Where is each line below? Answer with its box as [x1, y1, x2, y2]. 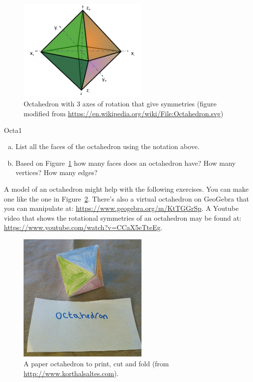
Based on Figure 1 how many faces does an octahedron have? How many [15, 157, 236, 168]
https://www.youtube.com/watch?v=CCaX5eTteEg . [4, 222, 163, 232]
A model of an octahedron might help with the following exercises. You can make [4, 184, 249, 194]
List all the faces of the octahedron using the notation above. [15, 141, 199, 152]
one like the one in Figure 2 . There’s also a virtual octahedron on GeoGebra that [4, 193, 249, 204]
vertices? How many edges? [15, 167, 98, 178]
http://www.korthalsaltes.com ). [24, 368, 119, 378]
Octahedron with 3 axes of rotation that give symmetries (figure [24, 99, 217, 109]
